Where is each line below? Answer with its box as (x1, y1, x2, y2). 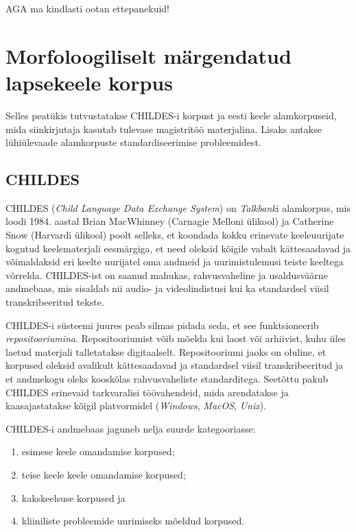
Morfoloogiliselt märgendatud (5, 41, 292, 69)
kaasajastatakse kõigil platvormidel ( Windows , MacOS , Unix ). (5, 398, 267, 413)
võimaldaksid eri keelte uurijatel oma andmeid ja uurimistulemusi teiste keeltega (5, 254, 344, 269)
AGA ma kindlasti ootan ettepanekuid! (5, 1, 169, 15)
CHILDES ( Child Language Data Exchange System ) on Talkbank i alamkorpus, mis (5, 200, 351, 215)
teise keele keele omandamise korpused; (21, 467, 186, 481)
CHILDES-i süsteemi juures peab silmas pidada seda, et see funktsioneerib (5, 317, 319, 332)
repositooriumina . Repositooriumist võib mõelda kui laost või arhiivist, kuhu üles (5, 331, 346, 346)
